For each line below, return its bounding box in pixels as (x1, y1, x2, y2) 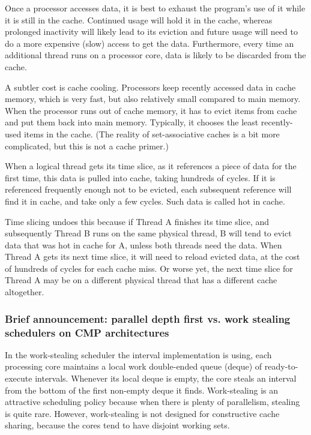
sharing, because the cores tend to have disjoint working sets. (5, 419, 230, 431)
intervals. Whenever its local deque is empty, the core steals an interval (35, 371, 297, 384)
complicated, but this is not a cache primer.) (5, 139, 169, 152)
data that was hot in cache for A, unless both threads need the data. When (5, 238, 282, 251)
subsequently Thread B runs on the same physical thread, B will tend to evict (5, 227, 292, 239)
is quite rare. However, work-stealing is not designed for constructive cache (5, 407, 280, 419)
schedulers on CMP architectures (5, 325, 169, 340)
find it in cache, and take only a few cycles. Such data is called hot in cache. (5, 194, 285, 207)
